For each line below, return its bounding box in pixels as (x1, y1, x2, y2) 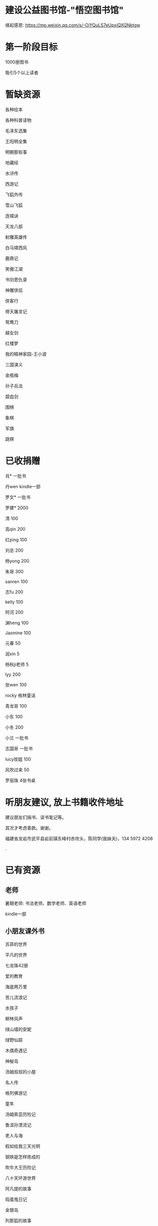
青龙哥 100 (5, 703, 27, 709)
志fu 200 (5, 589, 23, 595)
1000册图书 (5, 59, 29, 65)
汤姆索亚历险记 (5, 1111, 36, 1117)
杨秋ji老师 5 (5, 661, 29, 667)
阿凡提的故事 (5, 1185, 31, 1191)
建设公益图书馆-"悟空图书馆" (5, 5, 124, 16)
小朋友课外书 (5, 927, 45, 935)
